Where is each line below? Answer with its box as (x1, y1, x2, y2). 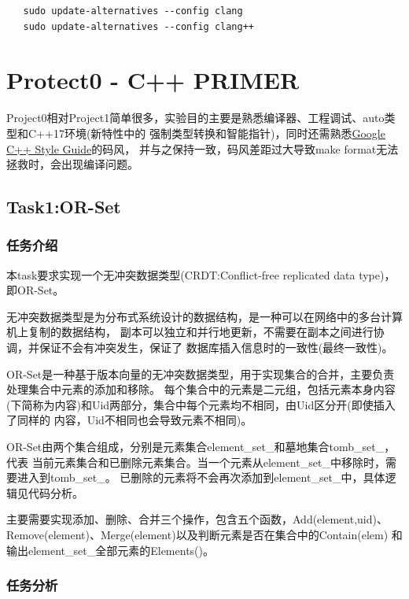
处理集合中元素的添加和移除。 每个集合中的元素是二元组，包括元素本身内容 (6, 381, 396, 397)
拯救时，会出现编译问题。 (6, 156, 138, 172)
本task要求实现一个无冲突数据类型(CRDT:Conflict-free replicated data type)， (6, 266, 396, 283)
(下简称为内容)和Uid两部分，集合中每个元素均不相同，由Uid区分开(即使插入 (6, 396, 396, 412)
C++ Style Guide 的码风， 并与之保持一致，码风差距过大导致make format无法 (6, 140, 399, 157)
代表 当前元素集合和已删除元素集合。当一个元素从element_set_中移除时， (6, 453, 385, 470)
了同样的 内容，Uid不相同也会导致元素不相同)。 (6, 412, 252, 428)
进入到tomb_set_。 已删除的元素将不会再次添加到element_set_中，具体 (17, 469, 385, 486)
